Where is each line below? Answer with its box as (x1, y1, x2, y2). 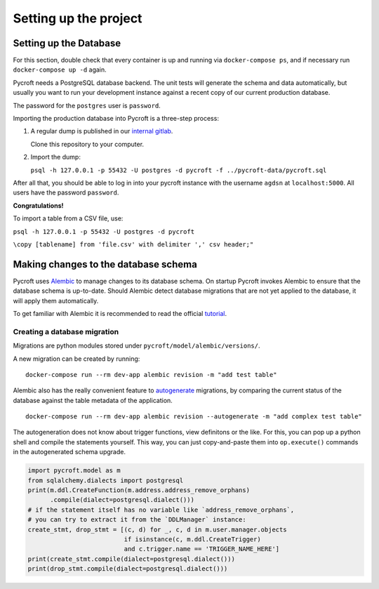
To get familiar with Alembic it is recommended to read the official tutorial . (13, 310, 227, 317)
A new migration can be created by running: (13, 355, 140, 363)
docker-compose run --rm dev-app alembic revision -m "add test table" (25, 371, 277, 378)
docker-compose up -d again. (13, 65, 107, 74)
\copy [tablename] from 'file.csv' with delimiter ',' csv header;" (13, 240, 254, 249)
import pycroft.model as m (27, 467, 121, 475)
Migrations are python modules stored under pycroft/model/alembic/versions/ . (13, 341, 260, 350)
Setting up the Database (13, 37, 121, 49)
